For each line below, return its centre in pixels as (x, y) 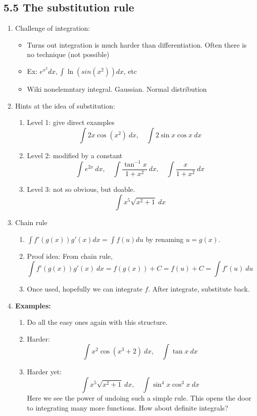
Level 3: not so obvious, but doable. (81, 189)
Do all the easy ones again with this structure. (97, 322)
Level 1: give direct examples (71, 122)
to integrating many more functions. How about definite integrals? (128, 407)
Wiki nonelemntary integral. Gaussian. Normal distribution (117, 89)
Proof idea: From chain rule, (70, 256)
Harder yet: (44, 372)
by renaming (165, 239)
